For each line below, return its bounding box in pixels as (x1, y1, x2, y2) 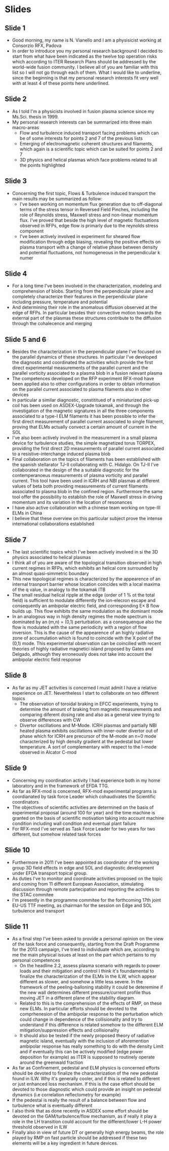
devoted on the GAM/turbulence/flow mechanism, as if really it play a (12, 1113, 157, 1120)
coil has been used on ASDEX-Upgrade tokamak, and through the (12, 403, 149, 409)
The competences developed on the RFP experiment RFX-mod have (12, 376, 154, 382)
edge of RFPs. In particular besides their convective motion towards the (12, 310, 162, 316)
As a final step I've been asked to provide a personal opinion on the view (12, 936, 164, 942)
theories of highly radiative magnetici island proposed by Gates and (12, 646, 153, 652)
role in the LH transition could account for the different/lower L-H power (12, 1119, 162, 1125)
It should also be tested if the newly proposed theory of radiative (19, 1033, 155, 1039)
